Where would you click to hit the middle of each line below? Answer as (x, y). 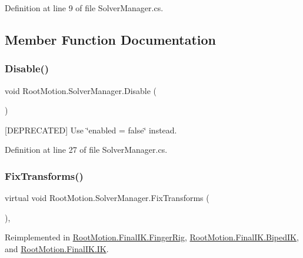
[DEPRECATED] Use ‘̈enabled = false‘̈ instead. (91, 130)
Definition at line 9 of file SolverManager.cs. (84, 8)
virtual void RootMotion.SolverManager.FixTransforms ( (107, 198)
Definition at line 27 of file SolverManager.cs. (86, 150)
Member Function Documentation (111, 39)
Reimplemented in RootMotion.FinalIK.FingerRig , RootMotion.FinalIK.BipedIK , (152, 237)
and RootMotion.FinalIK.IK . (57, 248)
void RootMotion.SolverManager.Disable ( (81, 90)
